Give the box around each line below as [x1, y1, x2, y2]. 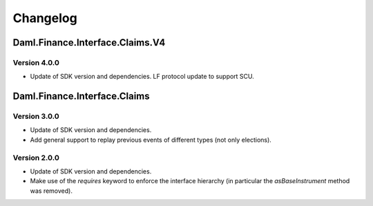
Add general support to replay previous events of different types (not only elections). [30, 135, 272, 144]
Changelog [12, 10, 77, 26]
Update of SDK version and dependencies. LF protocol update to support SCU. [30, 73, 255, 81]
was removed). [30, 187, 73, 195]
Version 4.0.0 [12, 57, 60, 67]
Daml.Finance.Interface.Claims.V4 [12, 37, 166, 48]
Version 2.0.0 [12, 153, 60, 162]
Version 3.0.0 [12, 111, 60, 121]
